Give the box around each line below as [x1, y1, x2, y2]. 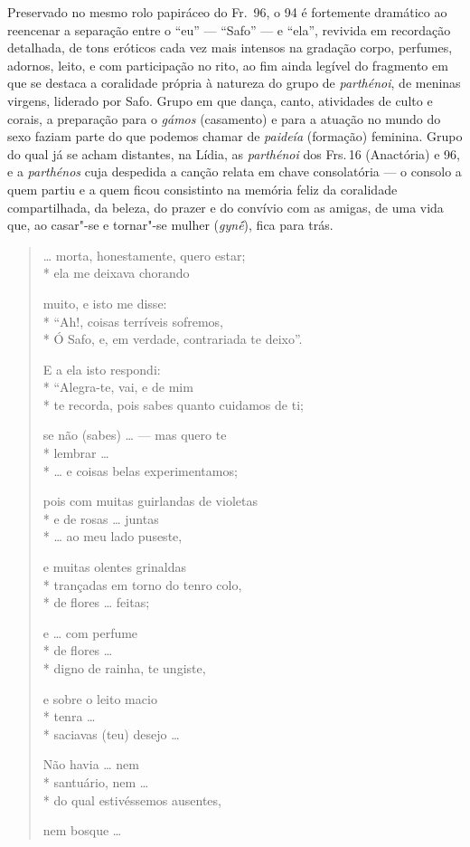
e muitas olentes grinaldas [42, 557, 186, 576]
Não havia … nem [42, 755, 140, 774]
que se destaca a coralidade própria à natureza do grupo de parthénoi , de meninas [7, 73, 461, 92]
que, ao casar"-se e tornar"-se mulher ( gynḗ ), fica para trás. [7, 215, 334, 234]
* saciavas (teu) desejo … [42, 724, 180, 743]
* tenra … [42, 707, 96, 726]
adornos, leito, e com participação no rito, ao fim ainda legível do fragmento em [7, 55, 448, 74]
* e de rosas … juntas [42, 509, 159, 528]
